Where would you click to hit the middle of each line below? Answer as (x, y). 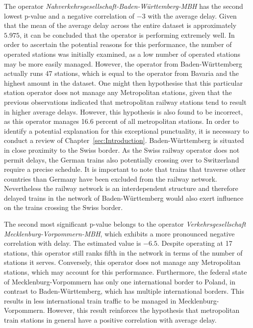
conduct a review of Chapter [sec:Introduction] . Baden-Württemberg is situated (124, 140)
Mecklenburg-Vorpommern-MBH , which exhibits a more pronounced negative (119, 233)
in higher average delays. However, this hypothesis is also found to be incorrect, (124, 111)
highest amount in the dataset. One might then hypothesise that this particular (123, 82)
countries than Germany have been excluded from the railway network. (111, 178)
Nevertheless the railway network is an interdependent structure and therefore (121, 188)
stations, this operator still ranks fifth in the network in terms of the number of (123, 252)
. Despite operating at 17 (195, 243)
